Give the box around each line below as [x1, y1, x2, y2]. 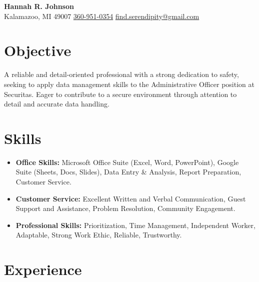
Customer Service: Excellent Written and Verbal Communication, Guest [15, 193, 246, 203]
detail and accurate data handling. [4, 98, 109, 109]
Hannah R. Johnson [4, 1, 74, 11]
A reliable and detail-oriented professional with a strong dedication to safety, [4, 69, 239, 79]
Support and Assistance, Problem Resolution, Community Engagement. [15, 203, 235, 213]
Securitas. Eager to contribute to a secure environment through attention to [4, 88, 237, 99]
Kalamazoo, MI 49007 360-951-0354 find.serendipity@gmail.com [4, 10, 199, 21]
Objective [4, 40, 71, 60]
